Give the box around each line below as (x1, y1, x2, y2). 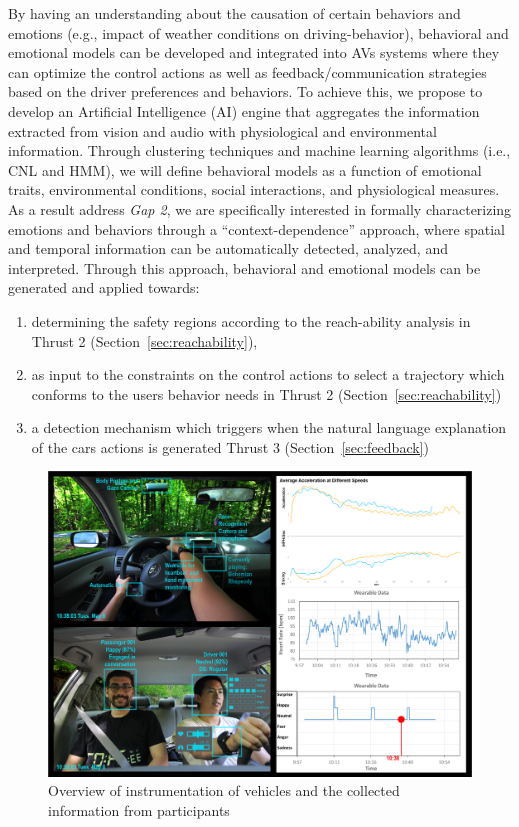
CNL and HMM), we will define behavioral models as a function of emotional (8, 159, 482, 180)
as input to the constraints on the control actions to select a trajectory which (31, 364, 505, 385)
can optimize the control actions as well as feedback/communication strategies (8, 61, 487, 82)
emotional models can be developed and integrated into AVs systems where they (8, 42, 500, 63)
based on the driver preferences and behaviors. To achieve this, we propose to (8, 81, 483, 102)
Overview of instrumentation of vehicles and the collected (48, 780, 400, 801)
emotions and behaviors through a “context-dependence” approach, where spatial (8, 218, 506, 239)
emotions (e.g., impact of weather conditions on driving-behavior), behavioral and (8, 22, 509, 43)
